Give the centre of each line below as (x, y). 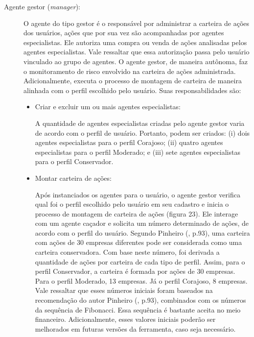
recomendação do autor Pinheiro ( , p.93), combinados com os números (140, 300)
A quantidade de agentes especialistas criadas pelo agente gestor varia (140, 123)
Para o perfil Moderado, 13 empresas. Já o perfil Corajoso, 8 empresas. (141, 280)
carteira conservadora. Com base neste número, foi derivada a (127, 252)
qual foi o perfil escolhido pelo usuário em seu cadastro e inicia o (132, 204)
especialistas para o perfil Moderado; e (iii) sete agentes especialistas (138, 152)
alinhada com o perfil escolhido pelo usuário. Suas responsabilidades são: (132, 90)
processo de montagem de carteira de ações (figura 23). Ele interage (137, 213)
